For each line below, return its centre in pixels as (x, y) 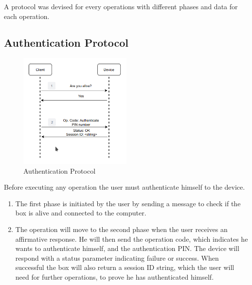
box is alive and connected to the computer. (81, 213)
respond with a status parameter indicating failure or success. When (117, 258)
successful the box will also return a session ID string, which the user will (125, 267)
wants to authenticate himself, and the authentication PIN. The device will (127, 248)
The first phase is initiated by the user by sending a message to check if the (128, 203)
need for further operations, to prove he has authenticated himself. (115, 276)
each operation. (27, 16)
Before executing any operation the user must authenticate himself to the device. (125, 187)
